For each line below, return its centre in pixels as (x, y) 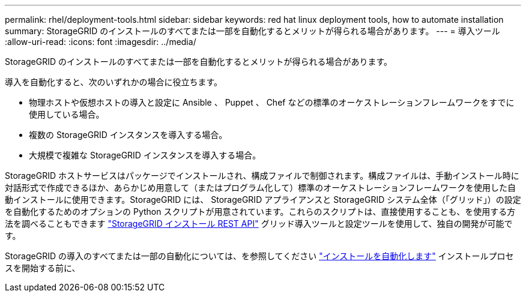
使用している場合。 (67, 114)
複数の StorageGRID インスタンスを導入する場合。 (128, 135)
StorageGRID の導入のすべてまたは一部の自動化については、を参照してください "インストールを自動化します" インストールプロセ (259, 256)
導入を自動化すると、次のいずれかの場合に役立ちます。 (114, 82)
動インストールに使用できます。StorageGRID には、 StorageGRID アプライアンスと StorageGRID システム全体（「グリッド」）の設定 (263, 199)
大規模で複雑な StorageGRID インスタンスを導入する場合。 (145, 155)
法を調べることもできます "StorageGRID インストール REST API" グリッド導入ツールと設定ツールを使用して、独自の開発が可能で (259, 223)
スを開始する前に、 (43, 268)
